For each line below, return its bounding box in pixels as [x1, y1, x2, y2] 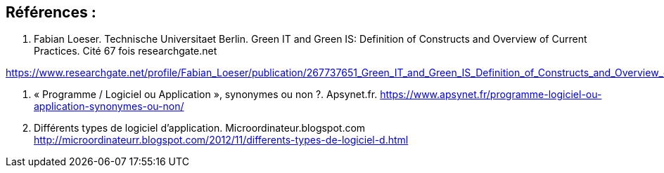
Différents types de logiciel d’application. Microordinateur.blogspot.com [34, 122, 366, 134]
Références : [6, 4, 96, 21]
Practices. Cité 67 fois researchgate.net [34, 45, 217, 57]
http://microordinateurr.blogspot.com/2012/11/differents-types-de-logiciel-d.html [34, 134, 409, 146]
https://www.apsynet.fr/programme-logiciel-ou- [380, 88, 602, 101]
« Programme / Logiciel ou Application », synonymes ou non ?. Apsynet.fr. [34, 88, 378, 101]
